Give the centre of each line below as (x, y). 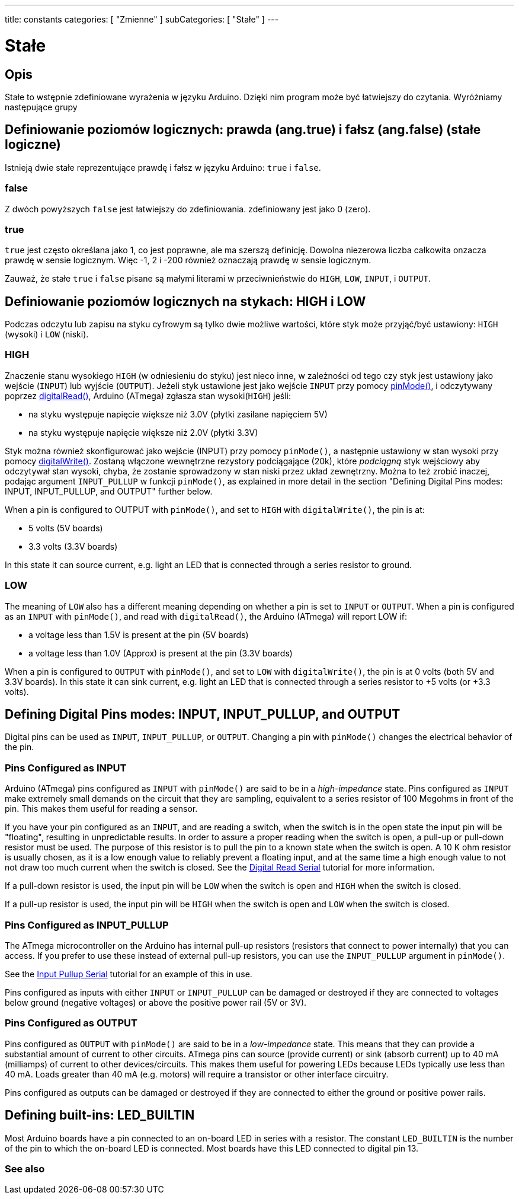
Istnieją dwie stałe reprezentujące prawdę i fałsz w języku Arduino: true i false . (163, 167)
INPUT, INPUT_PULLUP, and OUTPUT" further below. (109, 491)
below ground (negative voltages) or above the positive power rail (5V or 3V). (156, 1002)
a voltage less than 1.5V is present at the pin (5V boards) (139, 634)
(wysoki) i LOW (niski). (47, 334)
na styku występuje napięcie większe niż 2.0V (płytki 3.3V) (143, 432)
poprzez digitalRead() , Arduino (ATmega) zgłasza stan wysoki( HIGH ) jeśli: (148, 396)
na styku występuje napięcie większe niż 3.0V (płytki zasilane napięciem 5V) (178, 414)
